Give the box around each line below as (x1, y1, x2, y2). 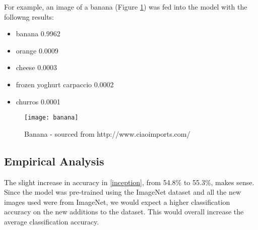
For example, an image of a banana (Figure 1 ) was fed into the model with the (4, 2, 247, 12)
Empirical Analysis (4, 153, 104, 168)
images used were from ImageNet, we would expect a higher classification (4, 196, 230, 207)
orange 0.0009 (16, 45, 58, 55)
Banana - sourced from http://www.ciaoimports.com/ (24, 128, 190, 139)
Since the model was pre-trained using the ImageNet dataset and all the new (4, 187, 241, 197)
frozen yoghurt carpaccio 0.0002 (16, 79, 114, 89)
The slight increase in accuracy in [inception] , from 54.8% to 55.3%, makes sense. (4, 177, 254, 187)
